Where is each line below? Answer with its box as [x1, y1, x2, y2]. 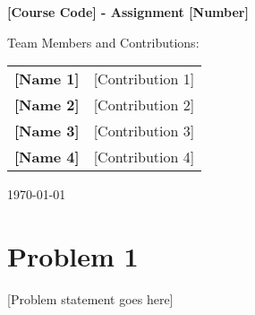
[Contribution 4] [93, 146, 195, 168]
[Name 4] [14, 146, 80, 168]
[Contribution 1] [93, 68, 195, 90]
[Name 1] [14, 68, 80, 90]
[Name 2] [14, 94, 80, 116]
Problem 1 [7, 237, 139, 274]
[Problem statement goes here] [7, 289, 174, 308]
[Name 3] [14, 120, 80, 142]
